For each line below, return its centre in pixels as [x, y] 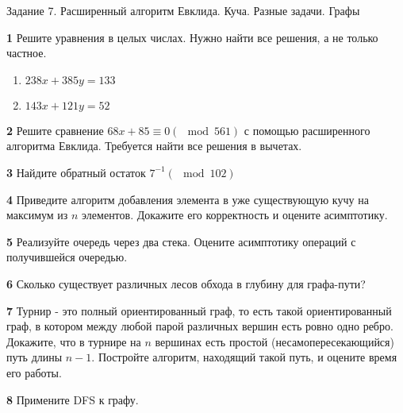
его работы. [34, 372]
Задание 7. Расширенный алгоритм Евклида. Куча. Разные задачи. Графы [183, 10]
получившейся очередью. [67, 257]
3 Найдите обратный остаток [76, 172]
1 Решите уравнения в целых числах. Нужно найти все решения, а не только [192, 37]
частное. [27, 53]
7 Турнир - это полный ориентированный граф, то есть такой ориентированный [199, 310]
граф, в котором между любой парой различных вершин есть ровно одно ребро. [200, 326]
